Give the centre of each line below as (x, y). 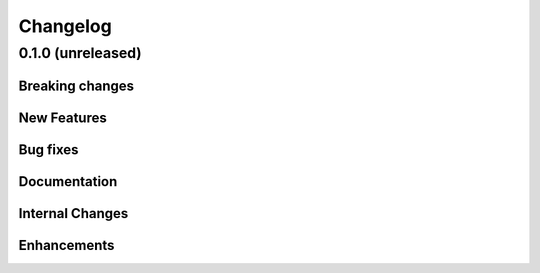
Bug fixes (48, 149)
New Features (62, 117)
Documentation (68, 181)
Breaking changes (76, 85)
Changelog (65, 26)
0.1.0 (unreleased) (80, 53)
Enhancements (66, 245)
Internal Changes (73, 213)
